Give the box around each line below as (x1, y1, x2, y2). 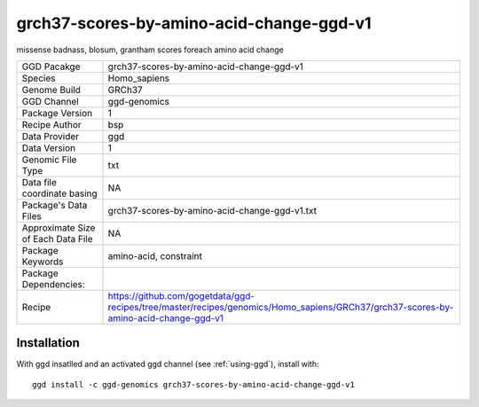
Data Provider (21, 129, 80, 142)
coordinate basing (21, 187, 98, 200)
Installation (16, 335, 80, 350)
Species (21, 72, 56, 84)
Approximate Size (21, 222, 96, 234)
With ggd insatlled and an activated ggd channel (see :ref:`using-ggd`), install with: (16, 359, 319, 370)
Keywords (21, 255, 64, 268)
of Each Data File (21, 232, 93, 245)
